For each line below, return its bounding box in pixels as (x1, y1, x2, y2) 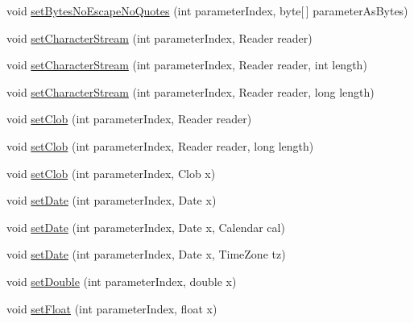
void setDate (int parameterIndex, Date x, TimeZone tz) (6, 246, 286, 263)
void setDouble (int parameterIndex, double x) (6, 272, 237, 289)
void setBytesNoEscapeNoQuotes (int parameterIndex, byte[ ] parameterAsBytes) (6, 2, 408, 19)
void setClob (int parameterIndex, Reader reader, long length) (6, 137, 314, 154)
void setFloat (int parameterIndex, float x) (6, 300, 217, 317)
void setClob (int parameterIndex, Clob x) (6, 164, 216, 181)
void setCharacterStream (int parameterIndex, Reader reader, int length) (6, 56, 367, 73)
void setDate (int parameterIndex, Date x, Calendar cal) (6, 218, 285, 235)
